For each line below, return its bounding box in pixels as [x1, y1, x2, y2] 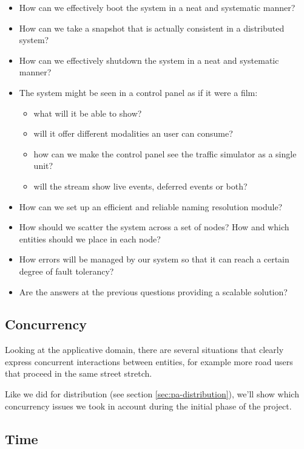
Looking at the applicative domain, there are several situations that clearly [5, 343, 284, 356]
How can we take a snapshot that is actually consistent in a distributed [19, 21, 285, 34]
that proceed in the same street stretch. [5, 367, 152, 380]
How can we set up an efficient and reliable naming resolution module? [19, 200, 283, 213]
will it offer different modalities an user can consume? [33, 127, 233, 140]
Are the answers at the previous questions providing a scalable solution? [19, 285, 288, 298]
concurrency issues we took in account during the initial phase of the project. [5, 399, 292, 412]
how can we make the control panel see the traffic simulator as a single [33, 147, 297, 160]
